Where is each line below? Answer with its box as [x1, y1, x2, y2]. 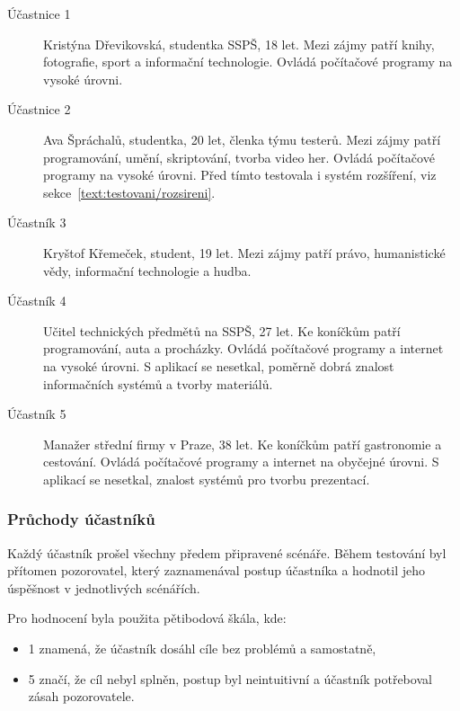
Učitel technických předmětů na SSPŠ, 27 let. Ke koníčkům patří [43, 321, 401, 340]
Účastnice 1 [7, 4, 71, 22]
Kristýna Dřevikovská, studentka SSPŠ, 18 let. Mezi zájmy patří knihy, [43, 34, 435, 53]
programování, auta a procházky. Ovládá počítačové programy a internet [43, 339, 444, 358]
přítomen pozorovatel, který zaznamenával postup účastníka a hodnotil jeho [7, 561, 426, 580]
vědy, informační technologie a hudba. [43, 261, 252, 280]
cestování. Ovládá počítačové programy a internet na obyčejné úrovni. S [43, 452, 439, 471]
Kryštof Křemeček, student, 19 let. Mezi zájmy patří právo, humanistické [43, 243, 446, 262]
